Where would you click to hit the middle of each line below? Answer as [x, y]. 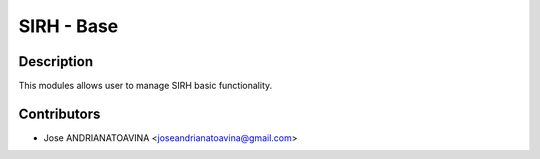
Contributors [59, 113]
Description [56, 61]
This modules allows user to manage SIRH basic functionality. [145, 86]
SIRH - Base [68, 26]
